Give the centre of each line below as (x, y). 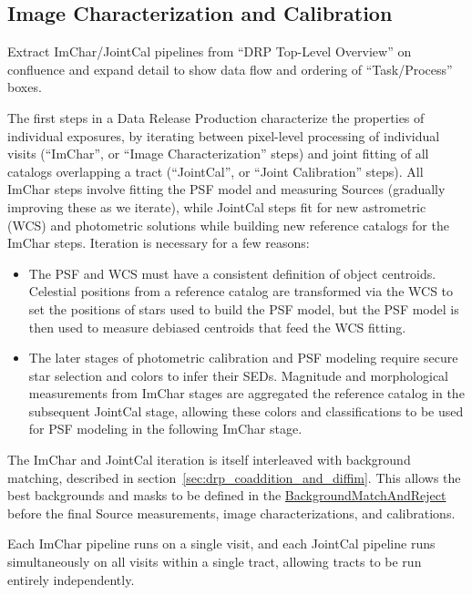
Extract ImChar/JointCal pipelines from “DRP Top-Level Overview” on (210, 51)
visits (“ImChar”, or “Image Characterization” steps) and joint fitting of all (218, 154)
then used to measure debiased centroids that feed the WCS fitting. (217, 327)
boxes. (25, 87)
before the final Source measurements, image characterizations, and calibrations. (231, 513)
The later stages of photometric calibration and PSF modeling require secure (243, 358)
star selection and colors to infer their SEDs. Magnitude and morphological (239, 375)
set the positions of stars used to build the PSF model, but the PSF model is (244, 308)
